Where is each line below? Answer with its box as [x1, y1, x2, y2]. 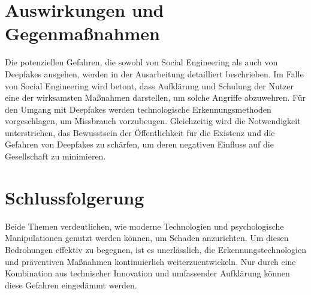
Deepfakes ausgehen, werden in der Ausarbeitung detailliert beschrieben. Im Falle [5, 67, 304, 80]
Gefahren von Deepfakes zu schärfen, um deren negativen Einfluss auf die [5, 138, 274, 150]
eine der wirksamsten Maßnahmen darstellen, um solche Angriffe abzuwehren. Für [5, 91, 306, 104]
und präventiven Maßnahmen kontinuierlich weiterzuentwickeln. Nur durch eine [5, 255, 296, 267]
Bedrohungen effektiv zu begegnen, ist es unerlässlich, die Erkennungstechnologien [5, 243, 306, 255]
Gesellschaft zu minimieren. [5, 150, 106, 162]
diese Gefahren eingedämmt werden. [5, 278, 137, 291]
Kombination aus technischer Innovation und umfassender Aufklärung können [5, 267, 290, 279]
